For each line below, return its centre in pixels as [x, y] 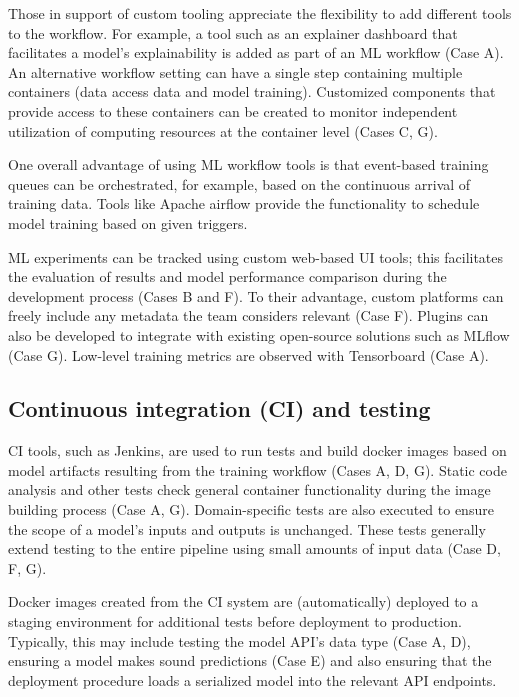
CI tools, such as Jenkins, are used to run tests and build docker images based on [257, 450]
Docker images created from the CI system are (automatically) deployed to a [243, 601]
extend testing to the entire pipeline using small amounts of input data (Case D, [254, 548]
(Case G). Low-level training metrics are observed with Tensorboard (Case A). [248, 354]
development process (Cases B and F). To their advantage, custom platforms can [256, 295]
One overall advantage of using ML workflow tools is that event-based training [248, 164]
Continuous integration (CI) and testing [219, 408]
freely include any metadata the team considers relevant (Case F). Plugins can [248, 315]
